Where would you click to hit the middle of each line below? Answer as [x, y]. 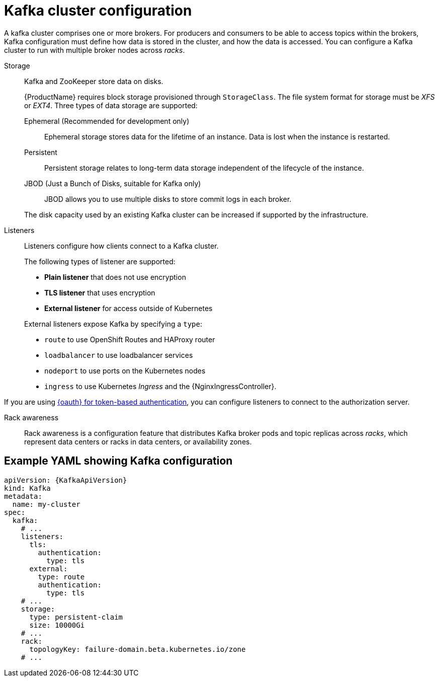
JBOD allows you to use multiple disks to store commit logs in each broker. [168, 199]
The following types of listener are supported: [100, 261]
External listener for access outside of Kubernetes [128, 308]
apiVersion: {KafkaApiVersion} [66, 480]
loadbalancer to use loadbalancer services [119, 355]
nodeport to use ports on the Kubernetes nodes [125, 370]
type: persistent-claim [76, 617]
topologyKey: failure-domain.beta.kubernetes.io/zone [138, 649]
